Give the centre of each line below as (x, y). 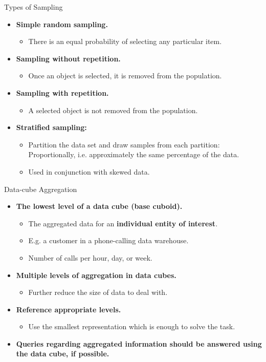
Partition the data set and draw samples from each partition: (124, 144)
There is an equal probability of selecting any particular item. (125, 41)
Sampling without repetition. (68, 58)
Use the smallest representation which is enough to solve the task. (132, 326)
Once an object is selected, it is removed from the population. (125, 76)
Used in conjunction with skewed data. (89, 171)
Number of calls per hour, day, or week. (90, 257)
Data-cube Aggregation (41, 189)
